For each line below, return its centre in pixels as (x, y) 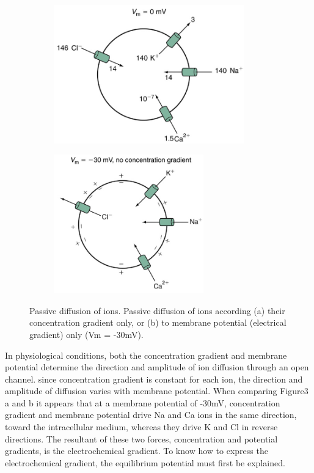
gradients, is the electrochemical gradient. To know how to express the (137, 451)
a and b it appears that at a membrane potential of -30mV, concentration (143, 402)
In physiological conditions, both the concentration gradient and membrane (146, 355)
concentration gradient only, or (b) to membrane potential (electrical (158, 322)
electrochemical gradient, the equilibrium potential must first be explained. (145, 462)
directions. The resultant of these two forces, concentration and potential (141, 438)
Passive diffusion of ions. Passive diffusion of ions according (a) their (157, 310)
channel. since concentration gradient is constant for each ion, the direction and (154, 379)
